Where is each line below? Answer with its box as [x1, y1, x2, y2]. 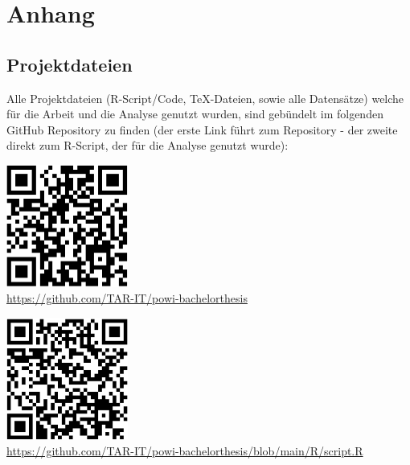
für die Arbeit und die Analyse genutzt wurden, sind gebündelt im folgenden [6, 105, 383, 122]
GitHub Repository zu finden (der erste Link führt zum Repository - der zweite [6, 121, 398, 138]
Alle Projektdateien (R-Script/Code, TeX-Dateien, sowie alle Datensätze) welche [6, 89, 404, 106]
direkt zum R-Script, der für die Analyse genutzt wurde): [6, 137, 289, 154]
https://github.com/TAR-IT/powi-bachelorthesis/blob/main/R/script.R [6, 442, 363, 459]
